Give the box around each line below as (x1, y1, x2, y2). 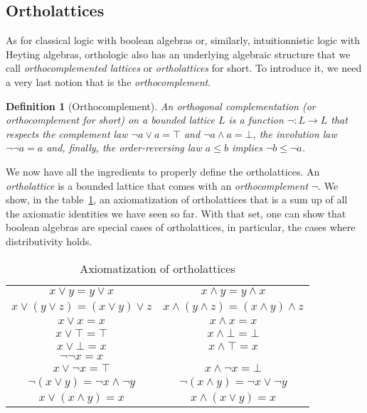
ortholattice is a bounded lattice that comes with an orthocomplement (6, 178, 309, 193)
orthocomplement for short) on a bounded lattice (6, 112, 215, 127)
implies (231, 140, 262, 155)
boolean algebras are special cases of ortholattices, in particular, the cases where (6, 220, 356, 235)
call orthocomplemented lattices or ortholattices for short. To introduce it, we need (6, 60, 362, 75)
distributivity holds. (6, 233, 92, 248)
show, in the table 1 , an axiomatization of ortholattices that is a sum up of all (6, 192, 348, 207)
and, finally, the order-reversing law (46, 140, 202, 155)
